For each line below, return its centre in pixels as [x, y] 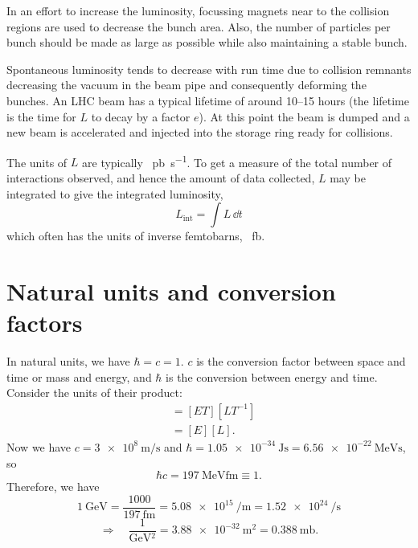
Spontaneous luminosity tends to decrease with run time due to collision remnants [209, 69]
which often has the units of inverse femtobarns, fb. [136, 236]
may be [348, 178]
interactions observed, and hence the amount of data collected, [161, 178]
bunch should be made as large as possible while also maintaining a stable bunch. [207, 42]
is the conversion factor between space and [301, 361]
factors [45, 323]
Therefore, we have [53, 487]
